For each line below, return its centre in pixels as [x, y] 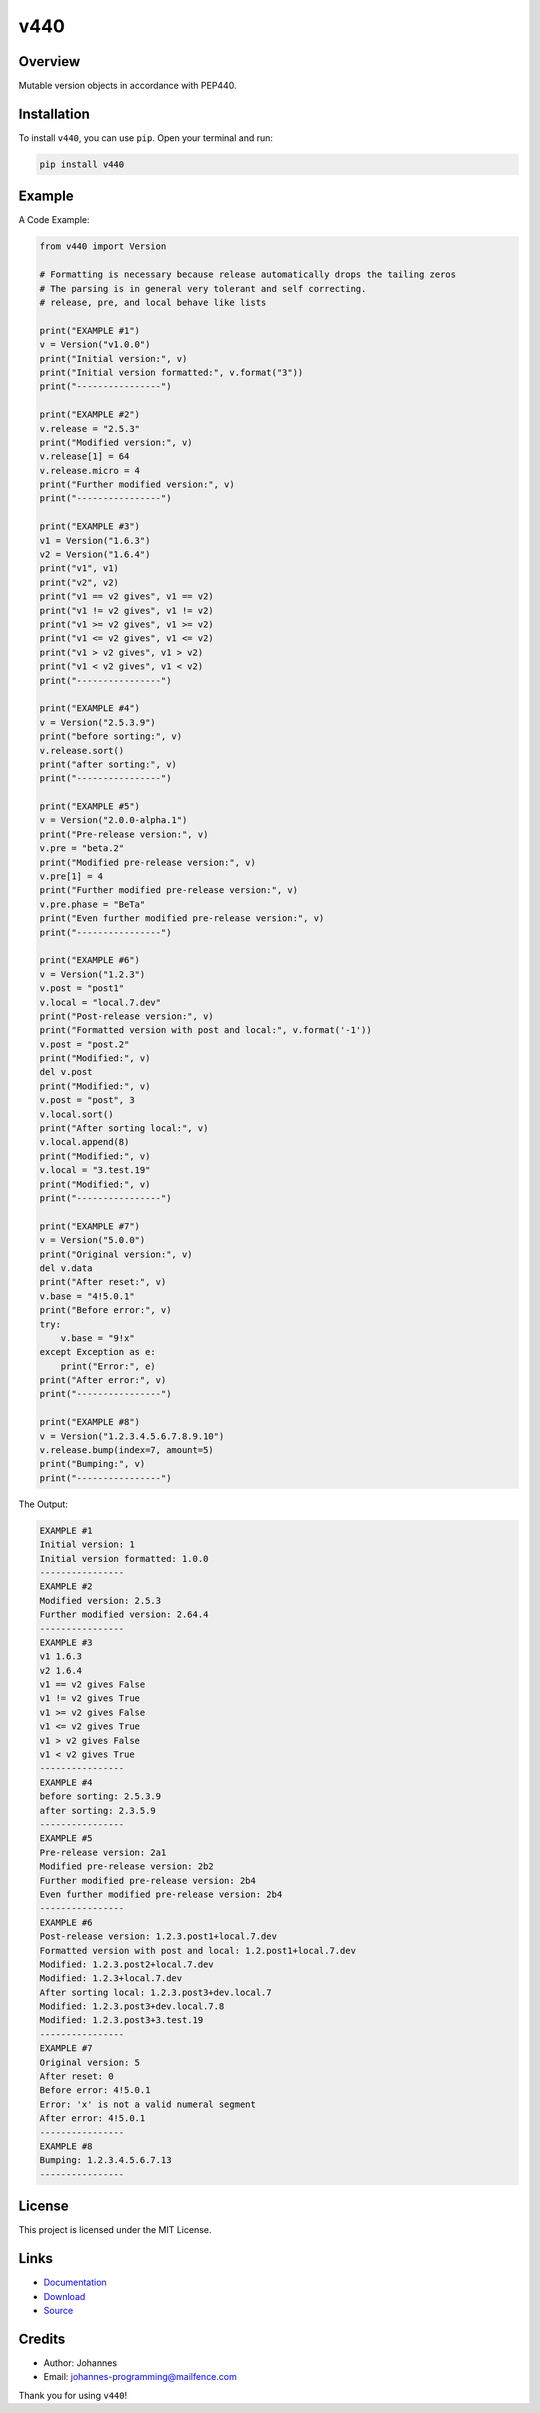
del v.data [66, 1268]
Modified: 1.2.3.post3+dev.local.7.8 [132, 2006]
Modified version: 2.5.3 [100, 1600]
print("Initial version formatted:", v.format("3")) [171, 372]
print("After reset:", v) [103, 1282]
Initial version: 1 [87, 1544]
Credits [42, 2338]
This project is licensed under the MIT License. [115, 2230]
